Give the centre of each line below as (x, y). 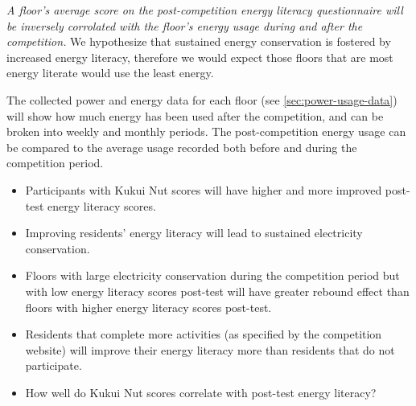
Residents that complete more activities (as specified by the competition (204, 334)
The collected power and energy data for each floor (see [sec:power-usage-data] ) (202, 99)
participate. (54, 365)
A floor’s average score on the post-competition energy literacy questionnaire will (205, 10)
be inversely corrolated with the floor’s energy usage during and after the (185, 25)
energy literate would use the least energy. (110, 73)
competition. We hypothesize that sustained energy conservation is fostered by (199, 41)
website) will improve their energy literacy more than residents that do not (210, 349)
